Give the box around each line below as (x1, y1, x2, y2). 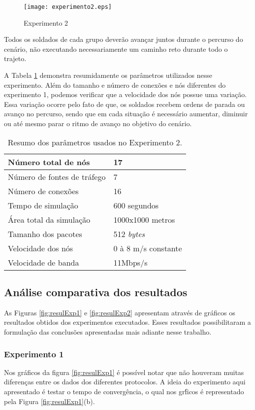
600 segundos (113, 199, 159, 211)
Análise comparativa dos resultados (4, 284, 188, 299)
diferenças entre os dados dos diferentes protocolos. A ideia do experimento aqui (4, 376, 246, 387)
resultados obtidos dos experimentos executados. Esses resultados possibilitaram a (4, 317, 251, 327)
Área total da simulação (8, 213, 91, 225)
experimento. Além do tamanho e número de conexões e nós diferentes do (4, 79, 226, 90)
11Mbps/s (113, 256, 148, 268)
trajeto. (4, 53, 27, 64)
